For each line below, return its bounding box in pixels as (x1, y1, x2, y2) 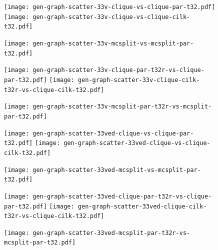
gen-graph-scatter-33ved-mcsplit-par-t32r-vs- (32, 229, 190, 236)
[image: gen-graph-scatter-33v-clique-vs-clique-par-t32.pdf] (4, 3, 215, 10)
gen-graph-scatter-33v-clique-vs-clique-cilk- (32, 13, 190, 20)
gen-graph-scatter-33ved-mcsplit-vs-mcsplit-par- (32, 166, 201, 173)
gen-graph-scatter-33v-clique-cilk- (77, 76, 200, 83)
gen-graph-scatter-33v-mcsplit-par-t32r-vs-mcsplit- (32, 103, 212, 110)
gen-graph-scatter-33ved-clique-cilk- (77, 202, 207, 210)
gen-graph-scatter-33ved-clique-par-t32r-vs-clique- (32, 192, 212, 200)
